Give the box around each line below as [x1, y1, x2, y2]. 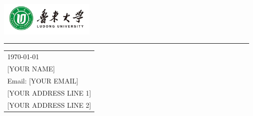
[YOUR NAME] [7, 64, 55, 74]
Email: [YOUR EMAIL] [7, 75, 78, 85]
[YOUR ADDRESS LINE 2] [7, 99, 91, 110]
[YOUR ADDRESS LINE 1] [7, 87, 91, 98]
